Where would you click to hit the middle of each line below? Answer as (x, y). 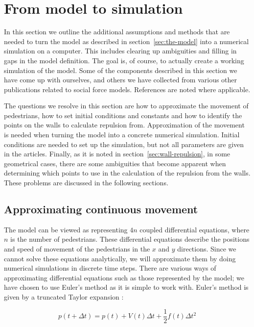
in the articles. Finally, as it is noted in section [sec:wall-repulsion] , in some (117, 154)
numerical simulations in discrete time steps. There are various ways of (110, 268)
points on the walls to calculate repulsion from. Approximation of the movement (124, 125)
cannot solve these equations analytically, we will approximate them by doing (120, 258)
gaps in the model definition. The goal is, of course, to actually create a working (124, 60)
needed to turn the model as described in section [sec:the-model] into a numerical (127, 41)
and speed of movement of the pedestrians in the (77, 249)
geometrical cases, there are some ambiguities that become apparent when (115, 163)
